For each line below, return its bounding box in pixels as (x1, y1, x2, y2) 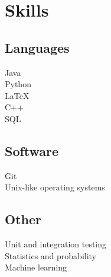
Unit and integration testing (5, 238, 107, 250)
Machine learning (5, 261, 67, 273)
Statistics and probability (5, 249, 97, 262)
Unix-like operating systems (5, 181, 105, 193)
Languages (5, 38, 70, 56)
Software (5, 141, 59, 160)
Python (5, 78, 31, 90)
